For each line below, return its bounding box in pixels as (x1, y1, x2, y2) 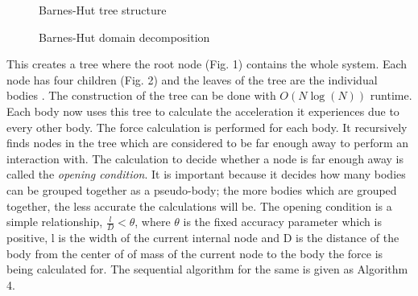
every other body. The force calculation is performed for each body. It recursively (6, 118, 408, 135)
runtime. (370, 87, 412, 104)
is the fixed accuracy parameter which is (183, 213, 382, 230)
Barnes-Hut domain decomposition (39, 28, 210, 45)
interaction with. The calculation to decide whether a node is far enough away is (6, 150, 404, 166)
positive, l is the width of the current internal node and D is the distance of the (6, 228, 399, 245)
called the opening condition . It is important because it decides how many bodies (6, 166, 406, 183)
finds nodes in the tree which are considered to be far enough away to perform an (6, 134, 409, 151)
